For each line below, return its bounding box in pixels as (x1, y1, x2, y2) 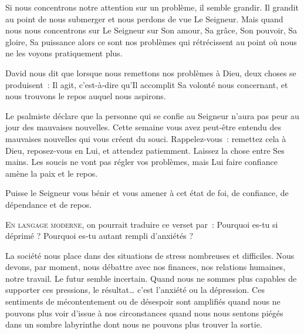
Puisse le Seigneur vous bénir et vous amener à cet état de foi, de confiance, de (5, 187, 289, 199)
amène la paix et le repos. (5, 167, 98, 179)
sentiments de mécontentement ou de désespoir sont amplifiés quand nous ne (5, 295, 281, 308)
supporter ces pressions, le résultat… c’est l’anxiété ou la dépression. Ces (5, 284, 265, 296)
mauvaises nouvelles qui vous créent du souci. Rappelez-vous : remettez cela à (5, 132, 286, 144)
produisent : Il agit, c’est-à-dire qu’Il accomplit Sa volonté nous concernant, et (5, 78, 288, 90)
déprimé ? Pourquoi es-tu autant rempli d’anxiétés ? (5, 230, 194, 242)
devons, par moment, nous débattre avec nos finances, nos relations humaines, (5, 261, 286, 273)
